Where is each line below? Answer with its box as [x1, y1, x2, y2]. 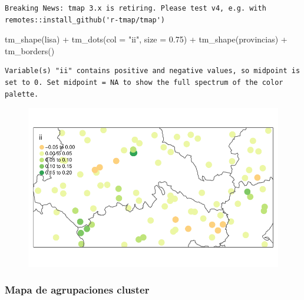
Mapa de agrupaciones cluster [5, 282, 150, 297]
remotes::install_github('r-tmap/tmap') [5, 15, 166, 24]
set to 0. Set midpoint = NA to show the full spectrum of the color [5, 78, 283, 87]
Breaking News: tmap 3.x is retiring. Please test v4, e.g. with [5, 4, 266, 12]
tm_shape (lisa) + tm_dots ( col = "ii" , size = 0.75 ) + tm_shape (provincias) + [5, 33, 288, 45]
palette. [5, 90, 39, 98]
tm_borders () [5, 44, 55, 57]
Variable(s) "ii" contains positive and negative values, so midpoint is [5, 67, 300, 75]
